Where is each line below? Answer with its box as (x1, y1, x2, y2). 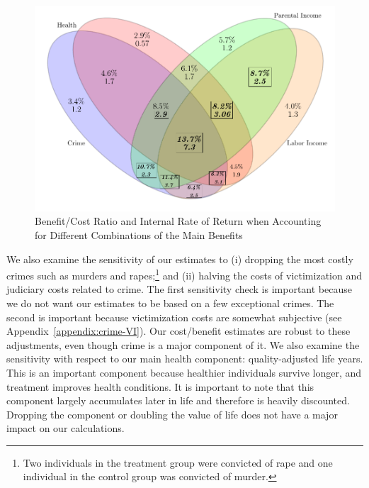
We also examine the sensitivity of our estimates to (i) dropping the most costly (6, 251, 353, 266)
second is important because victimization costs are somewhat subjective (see (6, 309, 342, 324)
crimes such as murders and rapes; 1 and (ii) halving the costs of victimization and (6, 266, 362, 282)
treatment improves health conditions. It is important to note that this (6, 379, 314, 394)
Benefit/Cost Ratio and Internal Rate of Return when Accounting (35, 213, 322, 228)
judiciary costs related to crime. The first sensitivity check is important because (6, 282, 352, 296)
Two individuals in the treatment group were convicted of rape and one (23, 455, 333, 470)
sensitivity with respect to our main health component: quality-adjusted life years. (6, 351, 363, 366)
